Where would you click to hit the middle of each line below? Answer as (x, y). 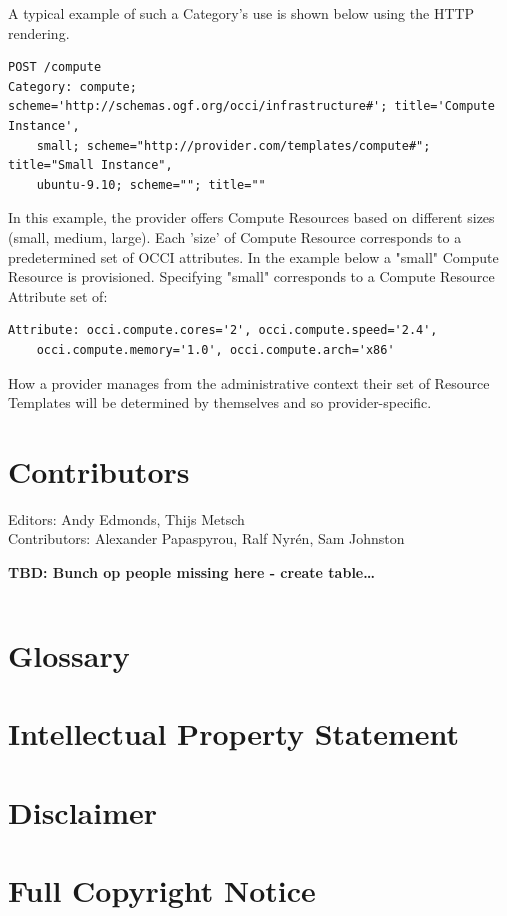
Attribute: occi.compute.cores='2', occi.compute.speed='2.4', (223, 330)
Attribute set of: (58, 295)
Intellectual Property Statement (234, 733)
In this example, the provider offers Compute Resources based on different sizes (251, 217)
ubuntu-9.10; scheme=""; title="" (151, 184)
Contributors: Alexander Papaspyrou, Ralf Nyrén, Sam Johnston (206, 538)
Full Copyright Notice (162, 889)
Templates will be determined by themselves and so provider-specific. (220, 402)
